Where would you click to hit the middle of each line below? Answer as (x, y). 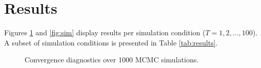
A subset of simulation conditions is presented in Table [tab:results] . (111, 42)
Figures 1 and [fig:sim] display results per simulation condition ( (105, 32)
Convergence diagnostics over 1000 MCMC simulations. (112, 60)
